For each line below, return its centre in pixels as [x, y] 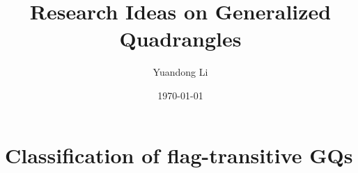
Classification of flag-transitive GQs [179, 155]
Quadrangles [180, 39]
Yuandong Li [180, 72]
